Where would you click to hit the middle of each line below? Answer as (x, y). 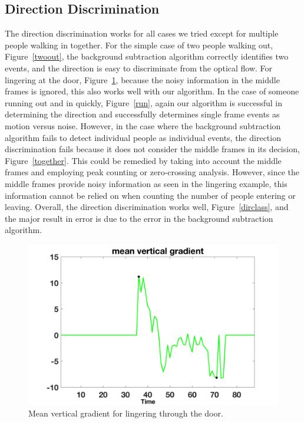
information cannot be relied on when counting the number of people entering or (150, 195)
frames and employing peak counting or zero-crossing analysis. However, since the (152, 172)
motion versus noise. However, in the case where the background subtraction (143, 125)
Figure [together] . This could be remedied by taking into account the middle (143, 160)
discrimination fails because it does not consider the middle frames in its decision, (152, 149)
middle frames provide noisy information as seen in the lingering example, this (146, 183)
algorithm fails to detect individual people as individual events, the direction (143, 137)
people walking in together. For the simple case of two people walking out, (139, 45)
